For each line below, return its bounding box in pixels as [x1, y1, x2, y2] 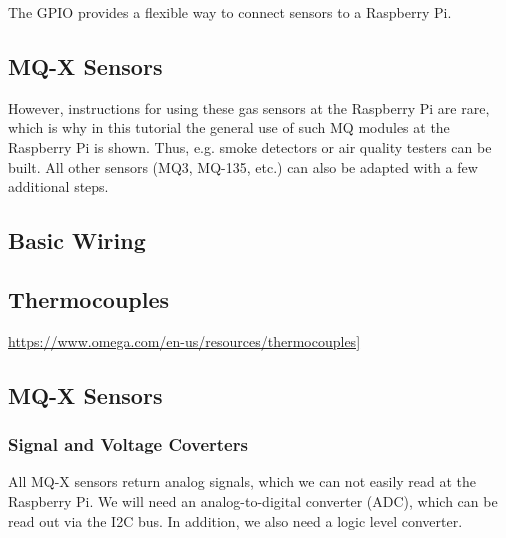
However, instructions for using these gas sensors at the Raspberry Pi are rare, [8, 97, 490, 118]
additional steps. [8, 176, 109, 197]
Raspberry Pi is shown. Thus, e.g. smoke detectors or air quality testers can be [8, 136, 492, 157]
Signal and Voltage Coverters [8, 432, 248, 457]
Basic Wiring [8, 225, 146, 256]
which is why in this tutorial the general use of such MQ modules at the [8, 117, 450, 138]
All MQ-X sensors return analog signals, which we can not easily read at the [8, 471, 477, 492]
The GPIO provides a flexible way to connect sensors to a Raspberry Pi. [8, 2, 452, 22]
